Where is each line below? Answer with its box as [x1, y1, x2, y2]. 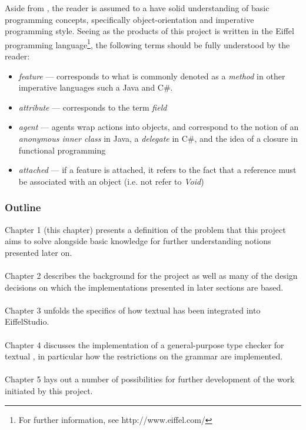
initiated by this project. [5, 384, 93, 396]
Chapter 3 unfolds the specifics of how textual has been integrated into [5, 304, 261, 316]
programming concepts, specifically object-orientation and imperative [5, 13, 254, 25]
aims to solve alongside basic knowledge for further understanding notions [5, 235, 271, 247]
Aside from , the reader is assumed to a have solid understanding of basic [5, 2, 270, 14]
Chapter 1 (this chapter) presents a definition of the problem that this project [5, 223, 286, 235]
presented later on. [5, 246, 72, 258]
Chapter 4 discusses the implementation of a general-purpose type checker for [5, 338, 284, 351]
